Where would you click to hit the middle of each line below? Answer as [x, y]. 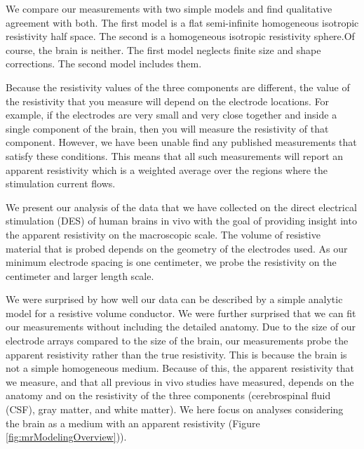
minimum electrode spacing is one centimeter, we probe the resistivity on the [171, 262]
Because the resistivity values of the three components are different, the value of [178, 87]
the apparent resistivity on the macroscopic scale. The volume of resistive [163, 234]
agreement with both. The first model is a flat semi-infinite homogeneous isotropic [182, 22]
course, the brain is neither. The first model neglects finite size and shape [163, 49]
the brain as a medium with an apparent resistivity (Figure [133, 423]
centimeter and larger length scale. [80, 275]
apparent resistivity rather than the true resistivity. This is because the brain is [176, 354]
